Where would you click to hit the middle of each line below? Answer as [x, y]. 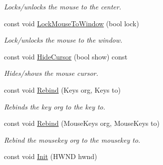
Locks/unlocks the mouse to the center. [63, 6]
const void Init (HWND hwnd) [51, 156]
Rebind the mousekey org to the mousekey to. [72, 139]
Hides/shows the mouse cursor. [51, 73]
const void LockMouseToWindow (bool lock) [72, 23]
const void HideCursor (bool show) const [66, 56]
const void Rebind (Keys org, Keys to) [62, 89]
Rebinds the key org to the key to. [55, 106]
